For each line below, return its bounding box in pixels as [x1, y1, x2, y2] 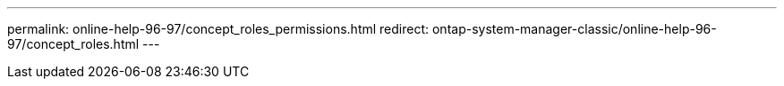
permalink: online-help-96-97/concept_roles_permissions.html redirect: [7, 21, 430, 36]
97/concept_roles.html [7, 36, 140, 51]
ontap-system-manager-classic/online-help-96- [431, 21, 717, 36]
